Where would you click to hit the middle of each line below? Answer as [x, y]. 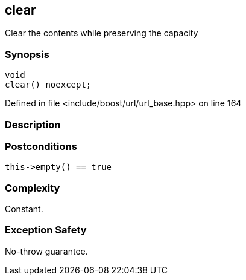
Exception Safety [46, 230]
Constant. [24, 209]
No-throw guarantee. [46, 251]
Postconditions [41, 146]
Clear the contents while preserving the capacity [102, 33]
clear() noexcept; [48, 85]
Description [33, 124]
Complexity [33, 188]
